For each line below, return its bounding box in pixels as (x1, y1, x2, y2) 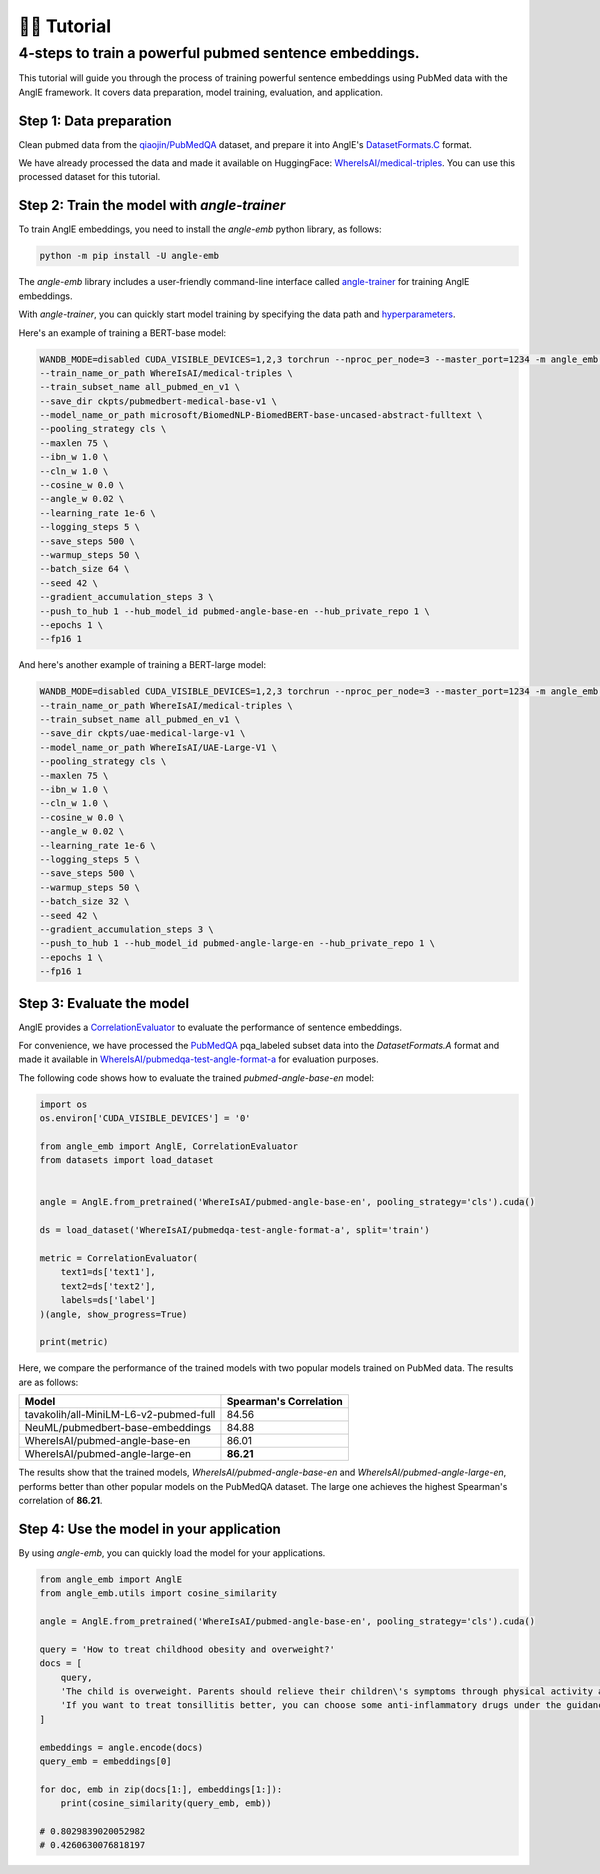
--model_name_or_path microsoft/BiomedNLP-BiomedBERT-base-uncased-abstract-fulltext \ (39, 410, 483, 421)
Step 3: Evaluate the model (18, 995, 190, 1012)
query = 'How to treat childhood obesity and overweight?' (39, 1643, 335, 1655)
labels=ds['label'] (60, 1295, 157, 1306)
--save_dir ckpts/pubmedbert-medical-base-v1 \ (39, 395, 277, 407)
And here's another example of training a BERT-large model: (18, 659, 267, 671)
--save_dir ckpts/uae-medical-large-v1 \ (39, 728, 246, 739)
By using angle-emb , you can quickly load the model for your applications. (18, 1546, 326, 1559)
